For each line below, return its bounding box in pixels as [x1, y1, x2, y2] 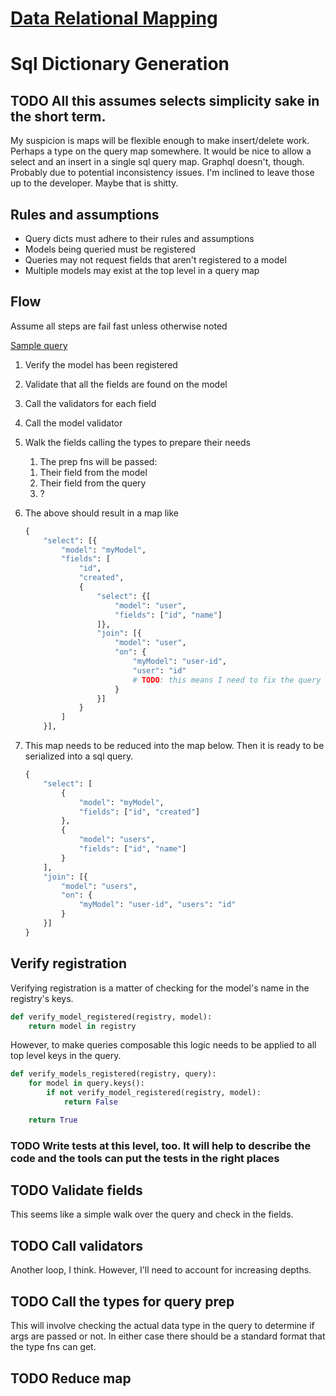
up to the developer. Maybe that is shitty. [10, 177, 179, 189]
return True [28, 1115, 78, 1125]
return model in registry [28, 1021, 137, 1031]
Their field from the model [39, 466, 148, 478]
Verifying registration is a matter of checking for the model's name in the [10, 982, 310, 994]
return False [63, 1097, 118, 1107]
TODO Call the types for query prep [10, 1293, 235, 1310]
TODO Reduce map [10, 1370, 132, 1387]
